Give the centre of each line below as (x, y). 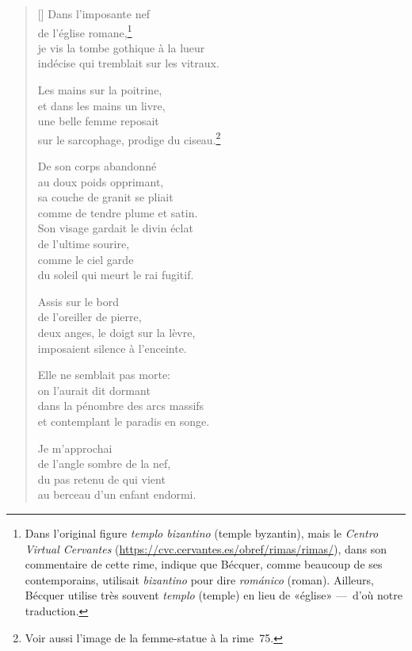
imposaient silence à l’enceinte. (112, 348)
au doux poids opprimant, (101, 181)
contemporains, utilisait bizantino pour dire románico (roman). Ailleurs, (199, 579)
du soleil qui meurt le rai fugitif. (116, 275)
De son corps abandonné (97, 166)
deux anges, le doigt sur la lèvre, (116, 332)
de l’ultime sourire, (84, 244)
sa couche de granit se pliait (105, 197)
